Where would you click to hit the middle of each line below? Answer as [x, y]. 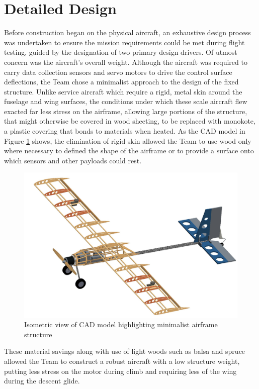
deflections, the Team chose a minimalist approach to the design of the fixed [121, 82]
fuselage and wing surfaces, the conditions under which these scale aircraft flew [126, 101]
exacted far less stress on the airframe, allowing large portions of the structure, [126, 111]
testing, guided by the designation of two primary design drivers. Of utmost [121, 52]
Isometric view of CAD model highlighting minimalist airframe [121, 324]
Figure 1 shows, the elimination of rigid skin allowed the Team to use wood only [128, 140]
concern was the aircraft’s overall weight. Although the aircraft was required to [126, 62]
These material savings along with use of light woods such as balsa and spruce [125, 351]
